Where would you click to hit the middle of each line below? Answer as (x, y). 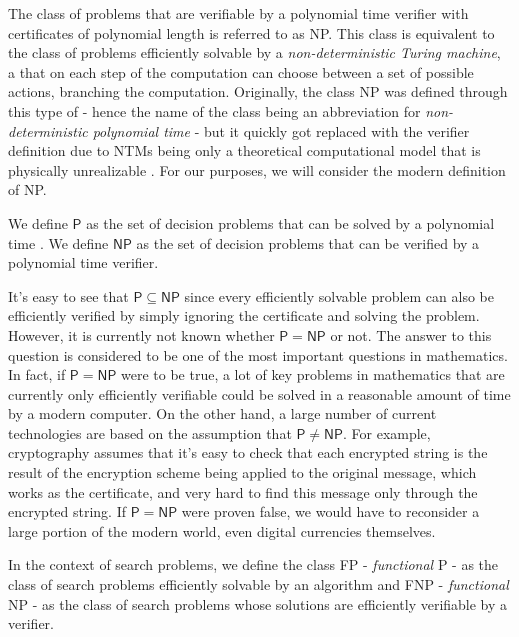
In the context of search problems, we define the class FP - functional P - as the (253, 564)
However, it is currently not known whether (141, 334)
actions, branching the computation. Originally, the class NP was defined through (258, 91)
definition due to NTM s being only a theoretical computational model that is (244, 150)
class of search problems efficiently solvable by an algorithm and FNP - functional (258, 584)
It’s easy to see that (68, 295)
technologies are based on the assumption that (150, 432)
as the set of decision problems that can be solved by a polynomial (290, 222)
